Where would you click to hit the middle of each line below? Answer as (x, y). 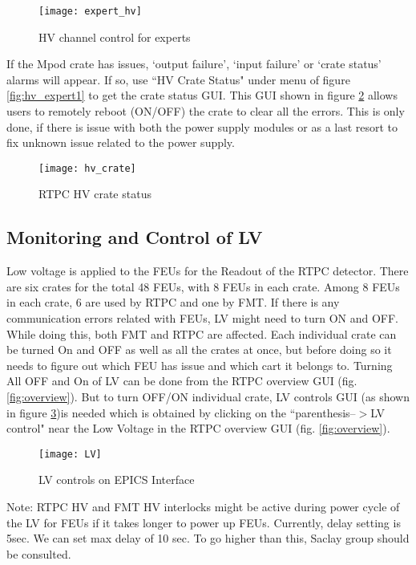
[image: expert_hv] (90, 11)
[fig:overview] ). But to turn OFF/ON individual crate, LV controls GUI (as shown (208, 397)
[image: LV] (70, 454)
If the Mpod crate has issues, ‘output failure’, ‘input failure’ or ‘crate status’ (194, 64)
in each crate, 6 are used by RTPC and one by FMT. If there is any (173, 302)
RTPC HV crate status (95, 194)
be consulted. (39, 553)
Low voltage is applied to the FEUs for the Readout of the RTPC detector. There (208, 271)
